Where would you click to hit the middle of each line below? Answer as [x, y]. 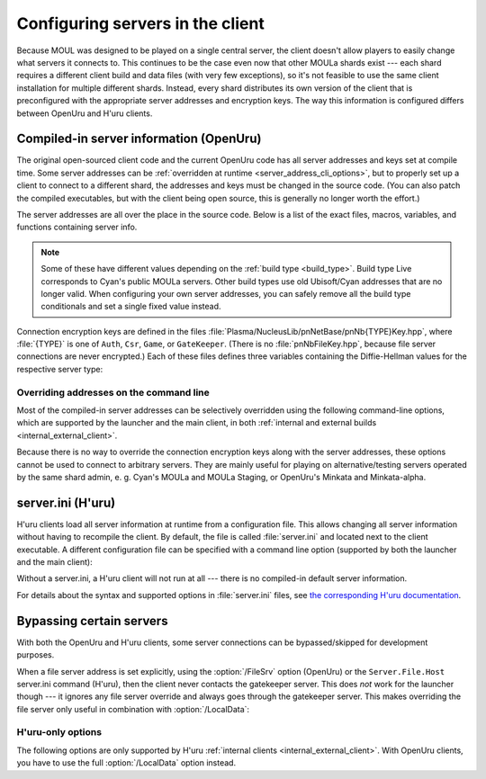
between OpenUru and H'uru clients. [85, 113]
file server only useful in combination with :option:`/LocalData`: [133, 709]
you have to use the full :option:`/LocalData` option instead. [126, 763]
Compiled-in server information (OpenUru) [139, 139]
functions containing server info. [77, 227]
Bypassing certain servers [92, 621]
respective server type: [60, 369]
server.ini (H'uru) [66, 502]
